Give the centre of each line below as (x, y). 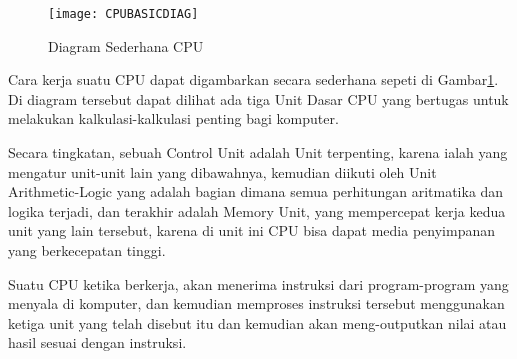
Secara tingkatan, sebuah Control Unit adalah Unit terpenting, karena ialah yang (258, 152)
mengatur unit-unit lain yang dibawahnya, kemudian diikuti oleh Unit (222, 171)
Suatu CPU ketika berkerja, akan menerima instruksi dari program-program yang (258, 283)
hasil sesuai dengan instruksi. (97, 342)
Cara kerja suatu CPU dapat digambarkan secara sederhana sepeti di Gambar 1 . (253, 79)
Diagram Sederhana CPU (126, 45)
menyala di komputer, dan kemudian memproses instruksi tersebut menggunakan (256, 303)
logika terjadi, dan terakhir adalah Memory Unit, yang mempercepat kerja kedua (257, 210)
